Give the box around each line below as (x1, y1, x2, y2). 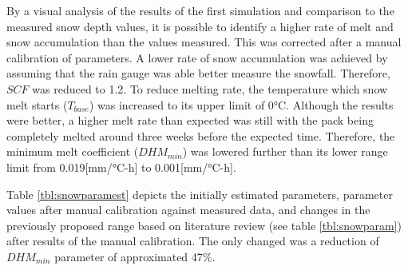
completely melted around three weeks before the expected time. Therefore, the (6, 127, 395, 144)
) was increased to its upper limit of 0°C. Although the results (89, 96, 394, 113)
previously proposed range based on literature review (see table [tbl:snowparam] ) (6, 216, 402, 233)
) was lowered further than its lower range (182, 143, 388, 160)
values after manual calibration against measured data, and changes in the (6, 201, 370, 218)
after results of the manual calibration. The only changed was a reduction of (6, 232, 379, 249)
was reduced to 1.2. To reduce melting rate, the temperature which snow (32, 80, 388, 97)
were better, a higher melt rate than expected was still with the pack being (6, 112, 374, 129)
